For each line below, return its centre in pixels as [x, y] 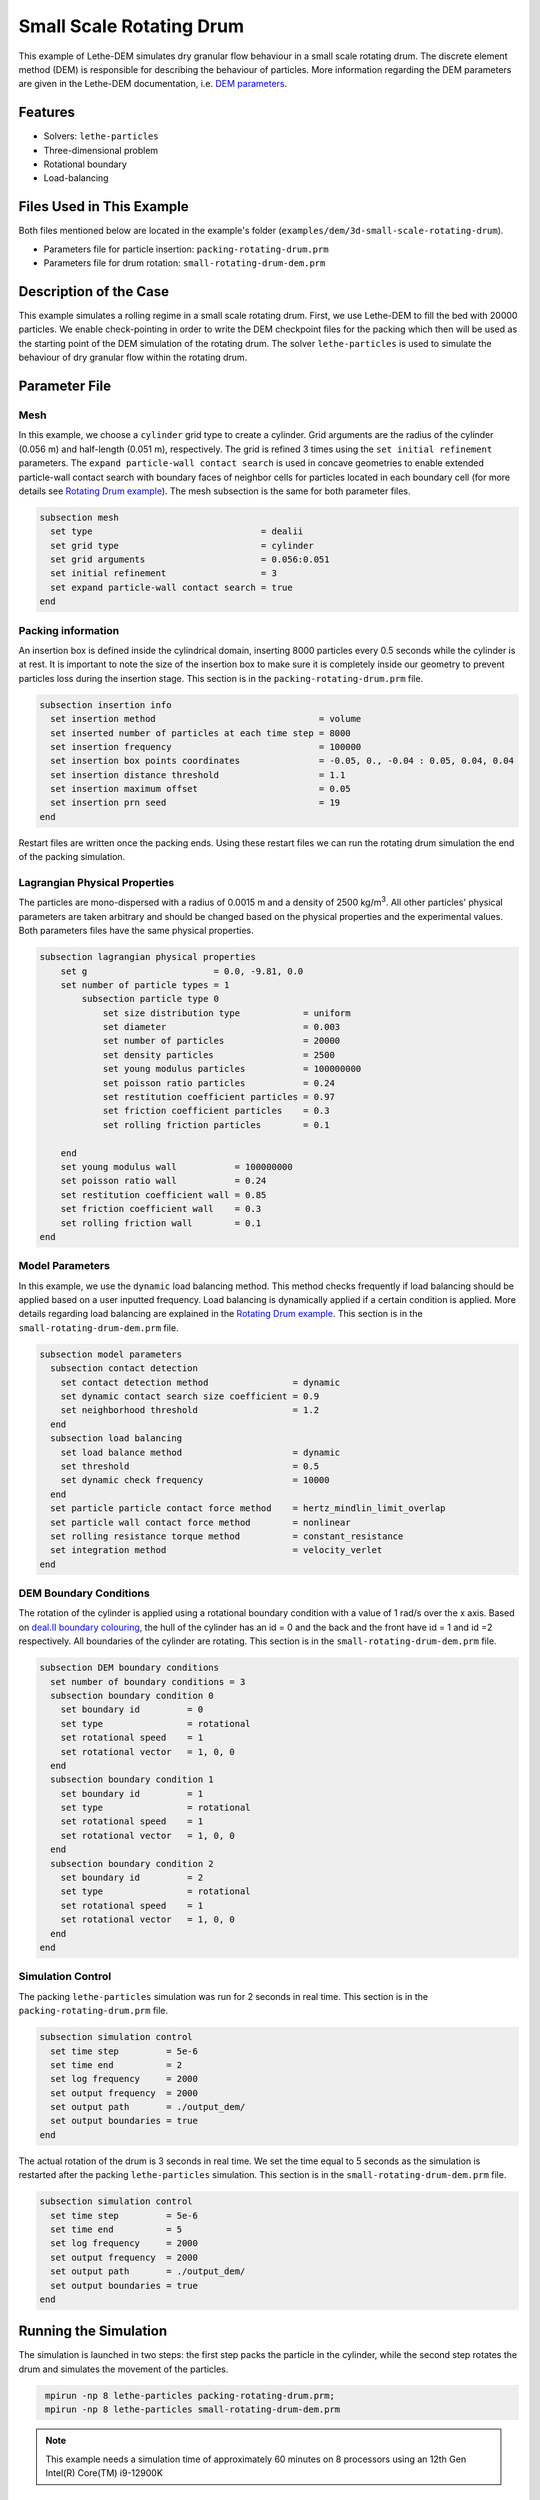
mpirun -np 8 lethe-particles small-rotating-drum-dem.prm [193, 2409]
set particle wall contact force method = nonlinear [200, 1522]
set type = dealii [177, 531]
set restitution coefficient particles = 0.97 [218, 1097]
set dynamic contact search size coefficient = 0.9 [190, 1396]
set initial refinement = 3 [163, 573]
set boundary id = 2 [132, 1878]
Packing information [69, 630]
